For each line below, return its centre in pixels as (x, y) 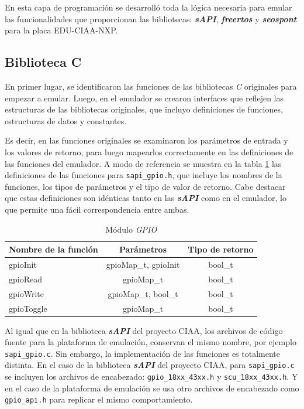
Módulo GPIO (131, 229)
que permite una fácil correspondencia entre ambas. (97, 209)
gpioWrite (26, 293)
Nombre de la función (53, 249)
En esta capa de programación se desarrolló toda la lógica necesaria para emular (148, 7)
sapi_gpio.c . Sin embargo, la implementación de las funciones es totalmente (142, 353)
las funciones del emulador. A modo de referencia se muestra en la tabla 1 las (143, 163)
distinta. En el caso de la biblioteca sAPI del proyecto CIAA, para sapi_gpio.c (150, 365)
